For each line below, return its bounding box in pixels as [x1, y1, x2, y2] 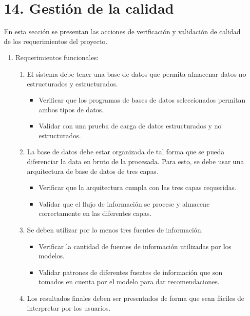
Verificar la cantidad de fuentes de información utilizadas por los [38, 241, 231, 251]
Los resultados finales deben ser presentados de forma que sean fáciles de [27, 293, 245, 303]
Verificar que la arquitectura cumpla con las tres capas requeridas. [38, 182, 236, 192]
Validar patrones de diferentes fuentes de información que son [38, 267, 223, 277]
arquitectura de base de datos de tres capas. [27, 166, 158, 176]
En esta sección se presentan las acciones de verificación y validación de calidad [4, 26, 241, 37]
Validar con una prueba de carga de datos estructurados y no [38, 121, 222, 131]
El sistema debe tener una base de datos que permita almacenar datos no [27, 68, 246, 79]
